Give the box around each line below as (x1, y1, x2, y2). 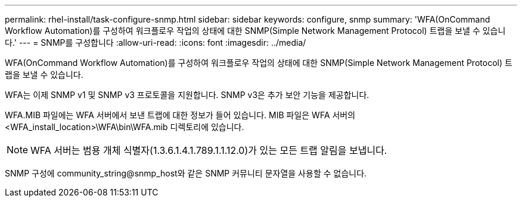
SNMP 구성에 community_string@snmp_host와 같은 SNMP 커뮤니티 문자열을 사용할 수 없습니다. (5, 168, 367, 178)
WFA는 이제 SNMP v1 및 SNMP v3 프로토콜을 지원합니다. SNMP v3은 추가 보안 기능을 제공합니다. (5, 90, 369, 100)
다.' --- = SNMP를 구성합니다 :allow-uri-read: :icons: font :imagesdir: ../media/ (5, 37, 306, 48)
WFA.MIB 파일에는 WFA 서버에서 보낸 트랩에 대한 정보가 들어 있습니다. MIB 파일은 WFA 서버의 (5, 110, 356, 120)
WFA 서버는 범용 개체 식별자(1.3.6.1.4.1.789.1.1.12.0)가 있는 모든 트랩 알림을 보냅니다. (30, 144, 387, 156)
